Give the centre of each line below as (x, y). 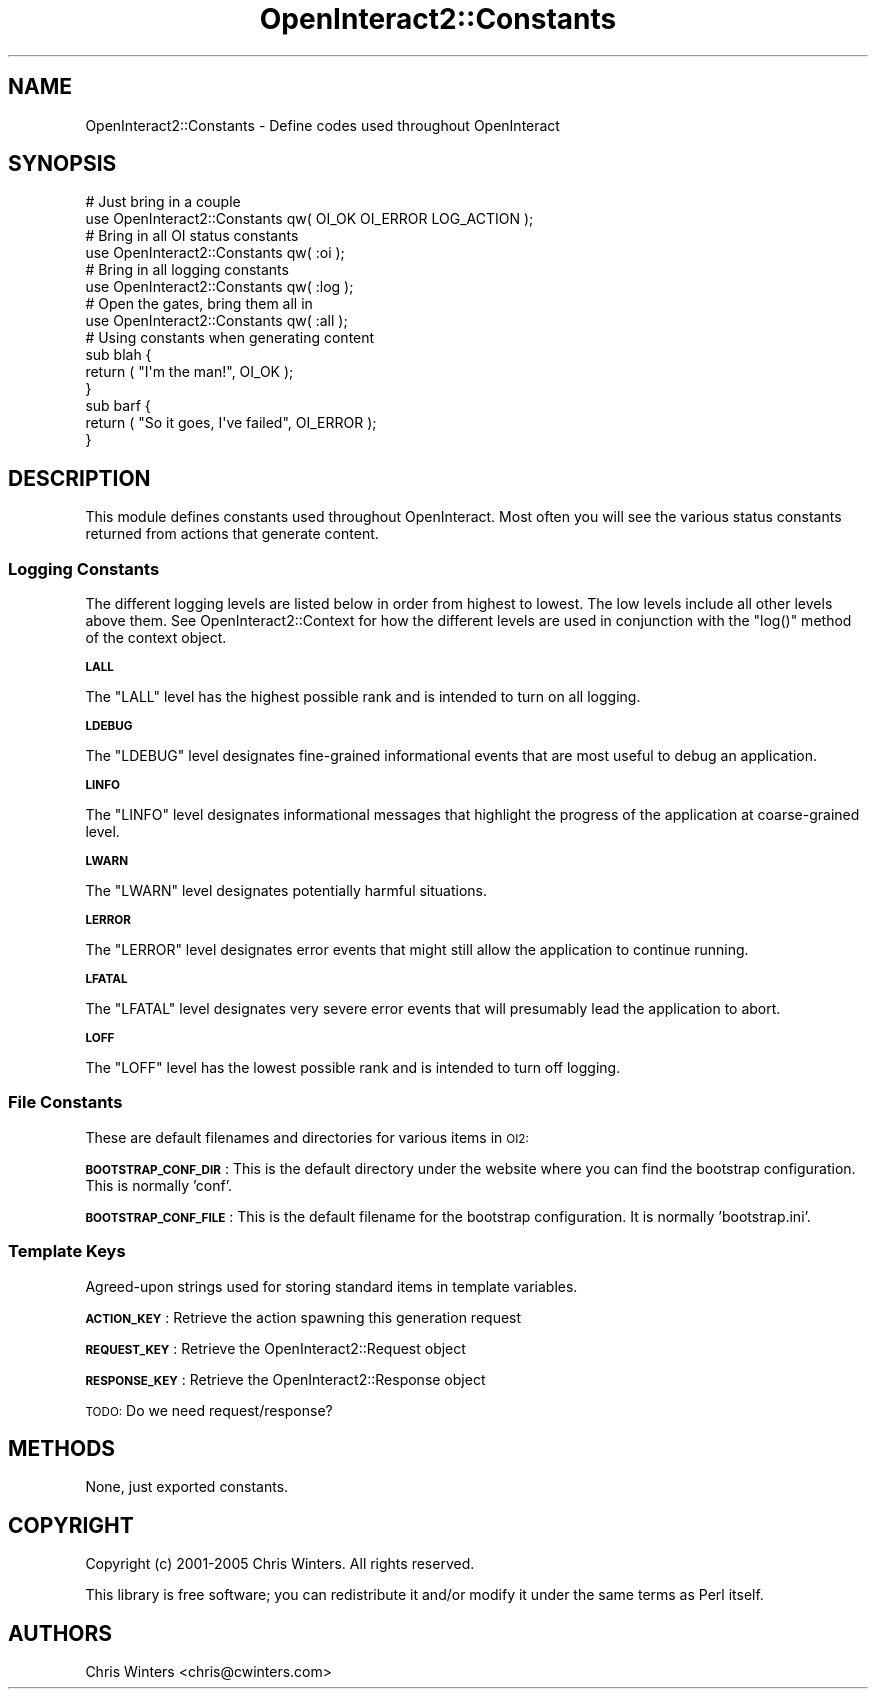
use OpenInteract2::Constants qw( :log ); (219, 287)
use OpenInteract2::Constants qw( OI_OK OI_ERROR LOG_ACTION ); (309, 219)
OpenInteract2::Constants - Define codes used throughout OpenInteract (322, 125)
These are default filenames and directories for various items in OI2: (307, 1137)
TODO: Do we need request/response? (209, 1410)
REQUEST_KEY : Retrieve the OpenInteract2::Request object (275, 1348)
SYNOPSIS (62, 164)
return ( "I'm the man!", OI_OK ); (189, 372)
